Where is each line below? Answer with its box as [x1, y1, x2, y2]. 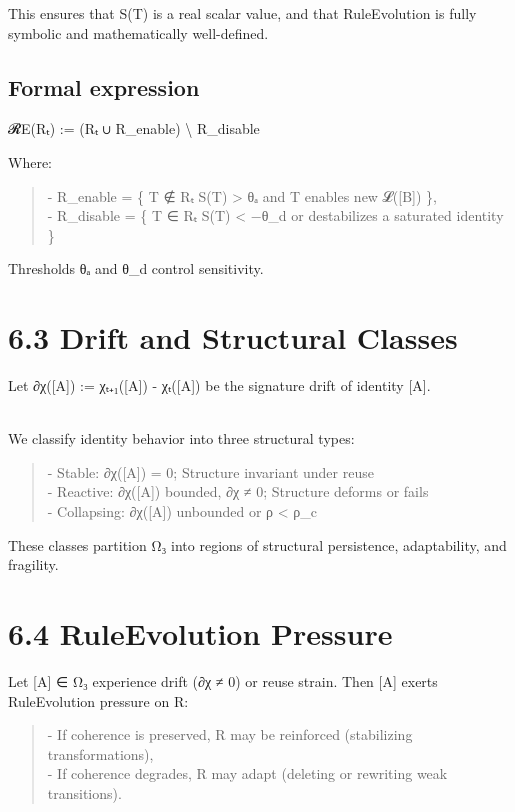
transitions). [47, 782, 122, 803]
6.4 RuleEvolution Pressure [8, 613, 393, 654]
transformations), [47, 743, 154, 764]
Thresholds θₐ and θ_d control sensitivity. [8, 258, 264, 279]
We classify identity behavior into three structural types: [8, 428, 355, 449]
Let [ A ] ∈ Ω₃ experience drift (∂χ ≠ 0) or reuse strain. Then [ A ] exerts [8, 670, 438, 691]
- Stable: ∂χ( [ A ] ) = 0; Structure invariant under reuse [47, 461, 374, 482]
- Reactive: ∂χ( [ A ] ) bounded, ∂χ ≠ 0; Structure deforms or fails [47, 481, 429, 502]
